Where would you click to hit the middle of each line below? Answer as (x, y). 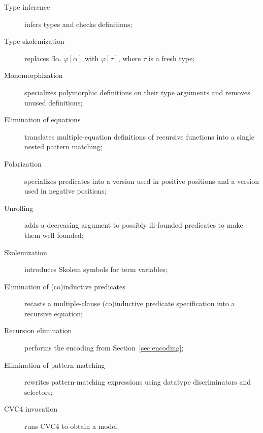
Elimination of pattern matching (55, 364)
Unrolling (19, 208)
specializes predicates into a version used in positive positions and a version (142, 181)
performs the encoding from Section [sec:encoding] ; (104, 348)
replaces (37, 58)
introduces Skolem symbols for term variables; (96, 269)
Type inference (27, 7)
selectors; (39, 391)
